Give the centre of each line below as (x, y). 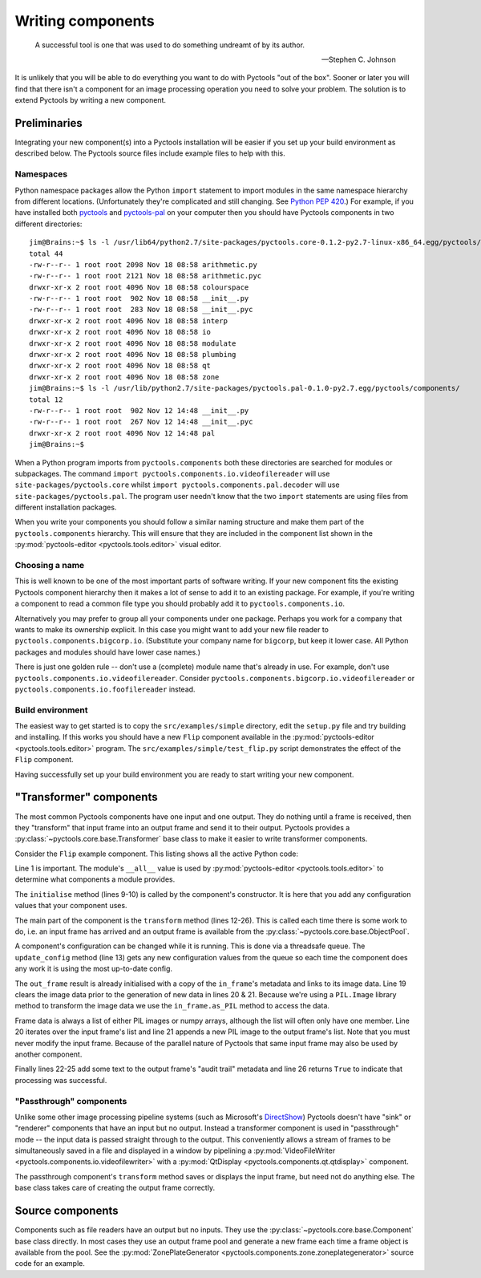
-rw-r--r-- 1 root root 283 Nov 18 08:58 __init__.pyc (141, 310)
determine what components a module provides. (95, 879)
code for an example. (50, 1264)
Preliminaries (49, 123)
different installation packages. (66, 507)
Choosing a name (50, 566)
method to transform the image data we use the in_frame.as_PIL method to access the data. (172, 1006)
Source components (67, 1211)
